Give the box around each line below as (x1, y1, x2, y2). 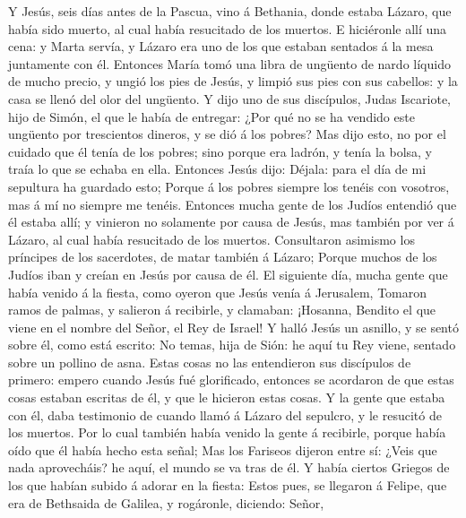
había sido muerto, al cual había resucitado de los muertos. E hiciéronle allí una (8, 19, 447, 38)
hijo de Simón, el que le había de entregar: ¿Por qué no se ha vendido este (8, 107, 415, 125)
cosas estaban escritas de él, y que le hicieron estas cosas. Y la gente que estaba (8, 388, 445, 407)
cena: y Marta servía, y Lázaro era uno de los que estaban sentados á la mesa (8, 37, 434, 56)
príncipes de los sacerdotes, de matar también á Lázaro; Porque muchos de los (8, 247, 437, 266)
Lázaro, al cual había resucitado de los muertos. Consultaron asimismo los (8, 229, 415, 248)
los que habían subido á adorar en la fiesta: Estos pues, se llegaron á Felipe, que (8, 476, 447, 495)
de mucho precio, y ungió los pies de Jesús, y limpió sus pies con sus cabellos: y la (8, 72, 458, 91)
